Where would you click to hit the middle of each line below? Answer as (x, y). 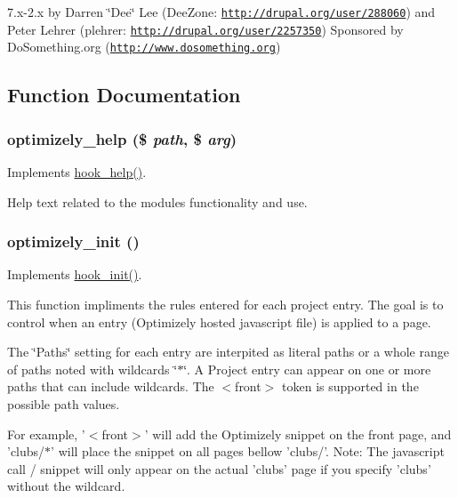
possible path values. (64, 403)
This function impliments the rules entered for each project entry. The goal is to (225, 304)
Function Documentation (124, 95)
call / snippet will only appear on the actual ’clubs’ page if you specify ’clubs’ (219, 468)
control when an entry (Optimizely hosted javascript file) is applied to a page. (219, 321)
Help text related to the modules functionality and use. (157, 201)
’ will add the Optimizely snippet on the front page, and (298, 434)
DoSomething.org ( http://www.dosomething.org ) (144, 47)
